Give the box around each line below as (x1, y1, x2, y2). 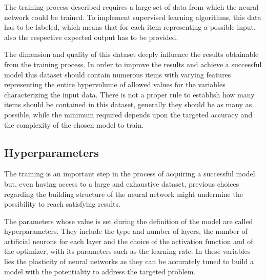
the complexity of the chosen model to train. (4, 119, 144, 130)
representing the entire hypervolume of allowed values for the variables (4, 79, 226, 90)
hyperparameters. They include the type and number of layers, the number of (4, 226, 248, 236)
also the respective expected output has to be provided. (4, 31, 178, 42)
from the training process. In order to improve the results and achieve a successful (4, 58, 262, 69)
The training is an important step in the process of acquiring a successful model (4, 168, 255, 179)
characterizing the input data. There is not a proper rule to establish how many (4, 89, 255, 99)
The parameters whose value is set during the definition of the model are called (4, 215, 253, 226)
